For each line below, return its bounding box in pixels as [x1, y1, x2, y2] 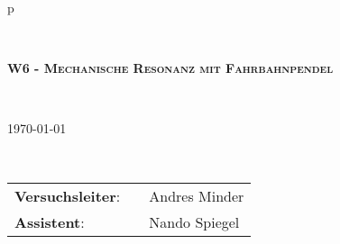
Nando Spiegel [149, 211, 240, 232]
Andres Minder [149, 185, 244, 206]
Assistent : [14, 211, 85, 232]
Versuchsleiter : [14, 185, 121, 206]
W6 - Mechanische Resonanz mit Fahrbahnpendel [7, 59, 334, 77]
